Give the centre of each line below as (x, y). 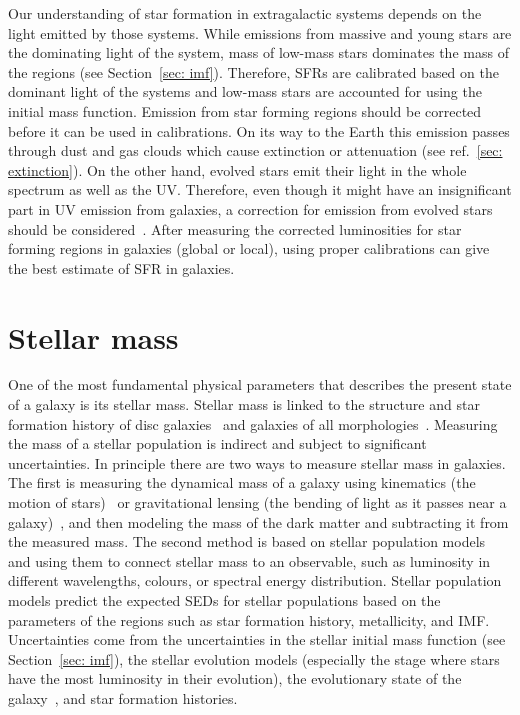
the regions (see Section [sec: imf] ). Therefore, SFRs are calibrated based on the (253, 71)
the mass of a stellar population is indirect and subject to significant (217, 443)
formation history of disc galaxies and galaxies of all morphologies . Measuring (253, 423)
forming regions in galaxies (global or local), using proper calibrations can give (249, 248)
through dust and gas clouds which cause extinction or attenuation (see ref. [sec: (255, 150)
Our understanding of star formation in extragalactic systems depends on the (245, 13)
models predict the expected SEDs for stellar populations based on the (224, 599)
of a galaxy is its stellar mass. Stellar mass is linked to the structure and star (244, 404)
